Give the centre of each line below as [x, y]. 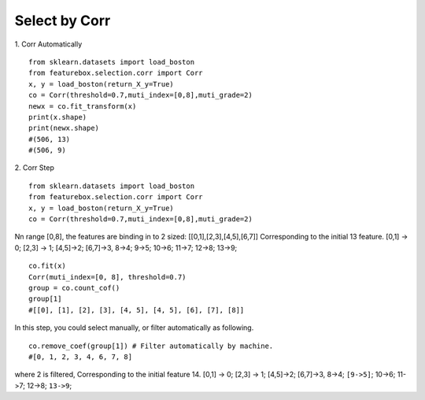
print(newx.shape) [64, 128]
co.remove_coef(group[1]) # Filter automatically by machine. [151, 346]
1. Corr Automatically [48, 44]
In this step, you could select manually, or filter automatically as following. [134, 328]
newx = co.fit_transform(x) [83, 106]
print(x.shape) [58, 117]
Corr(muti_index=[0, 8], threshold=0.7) [107, 277]
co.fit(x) [47, 266]
